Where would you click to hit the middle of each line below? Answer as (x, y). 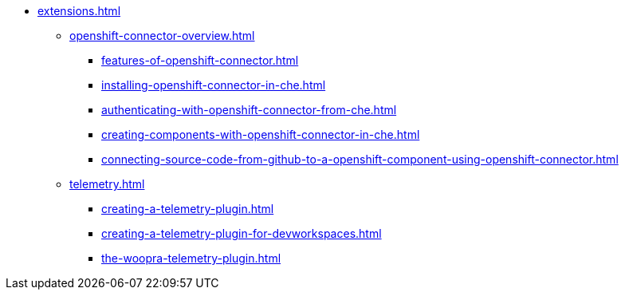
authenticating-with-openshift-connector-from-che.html (249, 110)
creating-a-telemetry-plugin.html (188, 209)
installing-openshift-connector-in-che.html (214, 85)
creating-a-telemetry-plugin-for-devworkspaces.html (242, 233)
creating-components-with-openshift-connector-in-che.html (261, 134)
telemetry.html (107, 184)
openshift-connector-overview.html (162, 36)
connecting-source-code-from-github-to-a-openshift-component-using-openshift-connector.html (360, 159)
